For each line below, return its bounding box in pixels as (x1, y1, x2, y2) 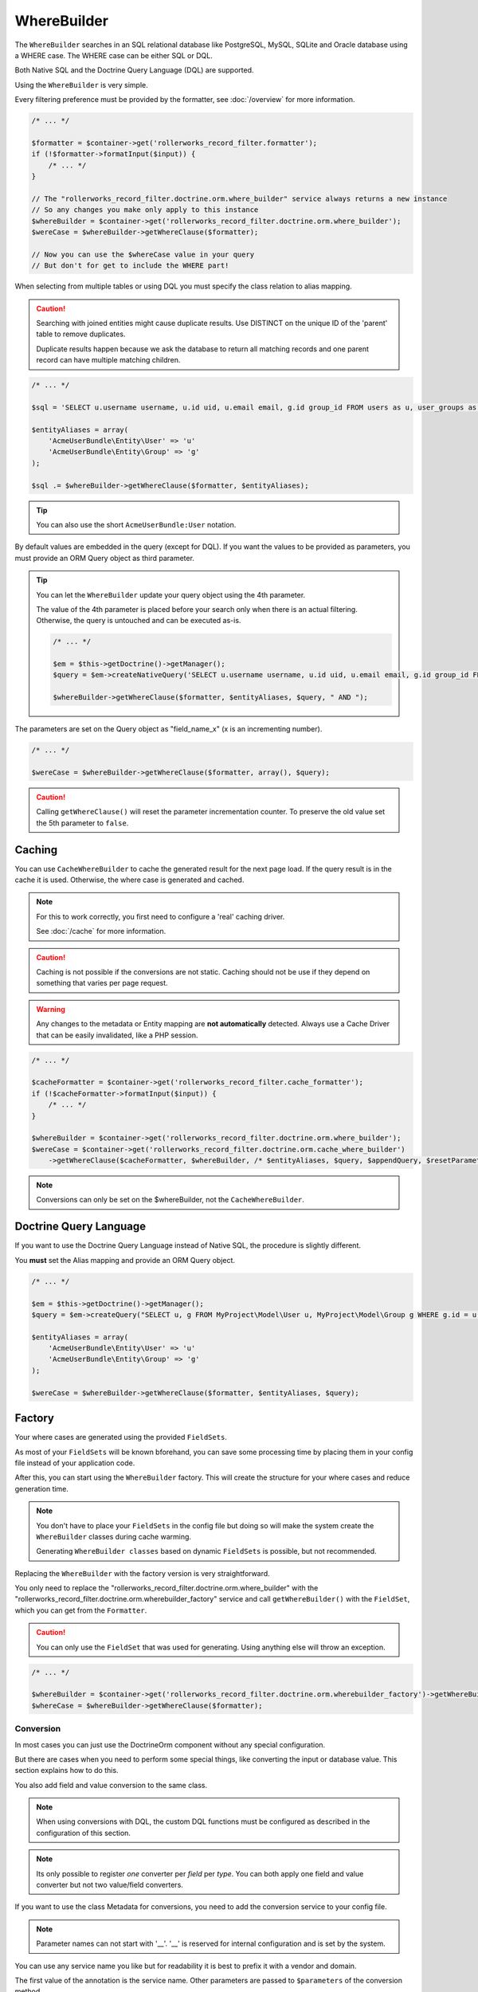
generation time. (14, 1484, 69, 1493)
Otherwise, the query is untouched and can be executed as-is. (36, 616, 241, 625)
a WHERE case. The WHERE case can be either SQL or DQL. (14, 50, 213, 60)
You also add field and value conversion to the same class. (14, 1780, 207, 1790)
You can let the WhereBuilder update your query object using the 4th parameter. (36, 590, 306, 599)
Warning (36, 1004, 65, 1014)
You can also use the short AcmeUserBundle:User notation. (36, 520, 237, 529)
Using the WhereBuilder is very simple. (14, 80, 149, 89)
